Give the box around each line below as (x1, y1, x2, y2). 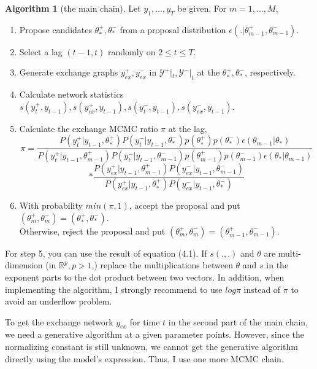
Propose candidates (19, 23, 93, 36)
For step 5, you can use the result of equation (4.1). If (5, 246, 207, 259)
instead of (243, 282, 281, 295)
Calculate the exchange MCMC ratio (19, 122, 158, 134)
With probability (19, 199, 83, 212)
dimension (5, 258, 43, 271)
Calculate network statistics (19, 88, 124, 101)
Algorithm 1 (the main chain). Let (5, 2, 141, 14)
